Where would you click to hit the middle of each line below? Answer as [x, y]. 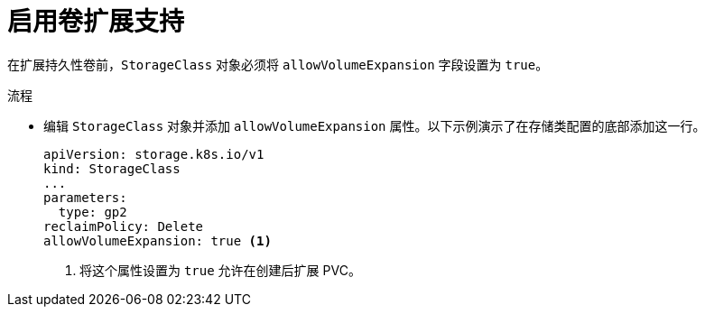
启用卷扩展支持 [96, 22]
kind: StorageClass [112, 168]
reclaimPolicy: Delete [124, 226]
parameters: [85, 197]
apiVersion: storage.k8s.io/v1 [154, 154]
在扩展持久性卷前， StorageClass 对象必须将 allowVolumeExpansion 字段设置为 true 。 [278, 64]
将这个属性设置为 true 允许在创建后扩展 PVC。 [220, 270]
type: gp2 [93, 212]
